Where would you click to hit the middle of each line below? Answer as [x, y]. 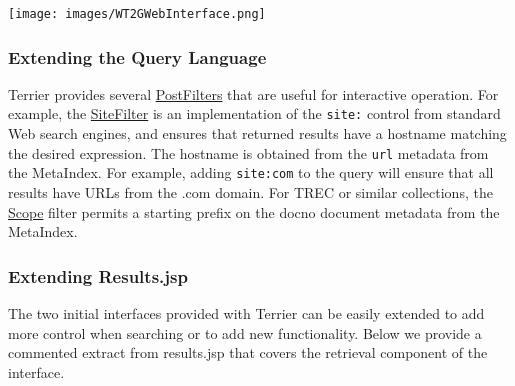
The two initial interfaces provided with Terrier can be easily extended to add [246, 313]
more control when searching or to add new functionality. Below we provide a [245, 332]
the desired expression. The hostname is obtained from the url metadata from [248, 152]
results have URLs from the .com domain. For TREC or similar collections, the [250, 192]
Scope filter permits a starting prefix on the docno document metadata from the [254, 211]
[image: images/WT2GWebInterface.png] [137, 14]
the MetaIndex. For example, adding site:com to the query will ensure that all [251, 172]
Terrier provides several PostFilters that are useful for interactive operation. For [253, 93]
